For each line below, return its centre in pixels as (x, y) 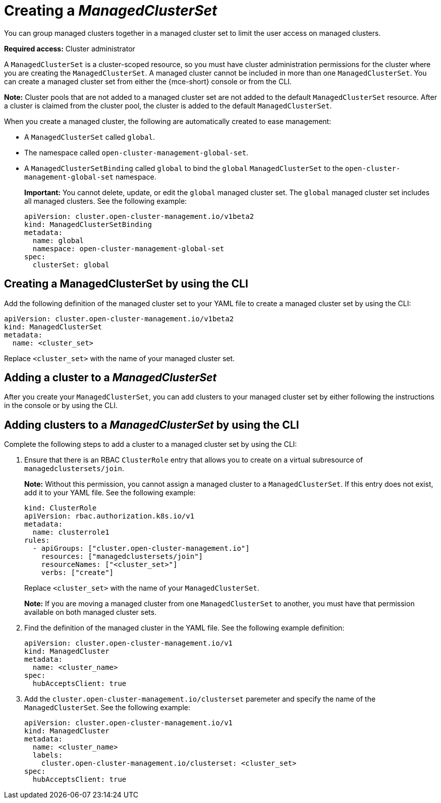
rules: (37, 540)
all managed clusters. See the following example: (106, 201)
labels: (47, 755)
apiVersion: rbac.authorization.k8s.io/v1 (109, 516)
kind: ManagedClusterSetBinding (88, 224)
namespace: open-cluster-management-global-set (128, 248)
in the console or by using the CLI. (61, 406)
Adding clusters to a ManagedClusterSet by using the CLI (152, 425)
